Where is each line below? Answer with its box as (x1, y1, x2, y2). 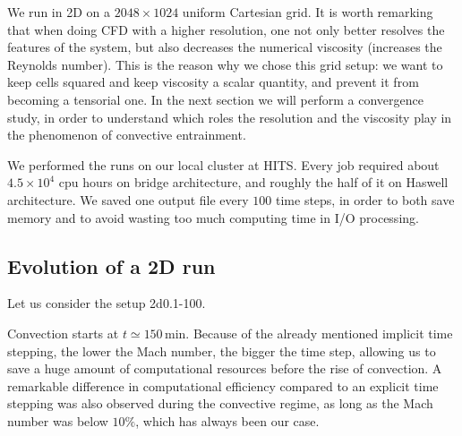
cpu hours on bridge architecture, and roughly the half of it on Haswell (58, 173, 449, 192)
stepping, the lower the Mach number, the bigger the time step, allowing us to (7, 341, 436, 360)
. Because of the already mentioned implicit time (185, 323, 453, 342)
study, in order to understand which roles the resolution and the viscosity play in (7, 107, 452, 126)
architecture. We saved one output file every (7, 190, 249, 209)
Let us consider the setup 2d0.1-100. (7, 294, 206, 312)
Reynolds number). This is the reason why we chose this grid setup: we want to (7, 55, 443, 73)
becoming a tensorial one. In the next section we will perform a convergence (7, 90, 423, 108)
